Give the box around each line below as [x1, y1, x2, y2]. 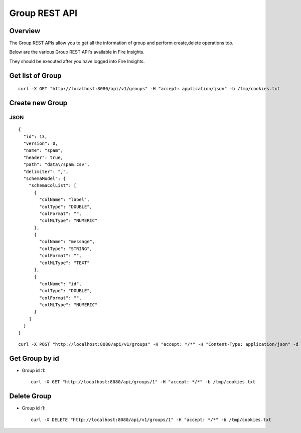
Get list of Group [9, 71, 62, 80]
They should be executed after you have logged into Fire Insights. [9, 58, 145, 64]
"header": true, [23, 154, 64, 160]
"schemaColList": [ [28, 183, 77, 188]
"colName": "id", [39, 281, 82, 287]
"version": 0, [23, 141, 58, 146]
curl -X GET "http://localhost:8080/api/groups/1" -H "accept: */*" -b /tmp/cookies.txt [31, 379, 256, 385]
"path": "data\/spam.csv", [23, 162, 90, 167]
